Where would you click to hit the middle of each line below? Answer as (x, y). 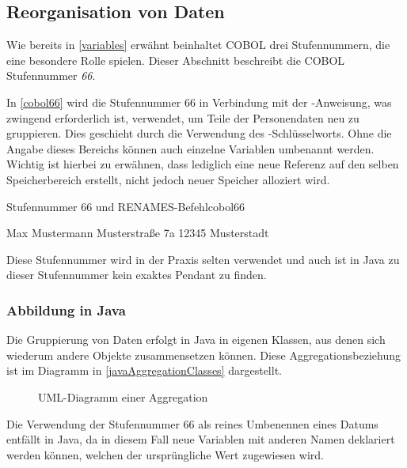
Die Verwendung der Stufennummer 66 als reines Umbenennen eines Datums (192, 423)
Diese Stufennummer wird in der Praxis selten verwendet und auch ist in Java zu (203, 259)
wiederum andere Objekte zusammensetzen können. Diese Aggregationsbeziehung (203, 355)
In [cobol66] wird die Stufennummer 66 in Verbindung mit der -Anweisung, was (199, 102)
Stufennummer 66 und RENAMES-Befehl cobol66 (126, 206)
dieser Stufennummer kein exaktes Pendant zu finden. (137, 275)
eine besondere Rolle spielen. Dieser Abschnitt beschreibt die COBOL (176, 60)
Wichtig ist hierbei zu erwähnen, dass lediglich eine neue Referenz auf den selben (203, 164)
